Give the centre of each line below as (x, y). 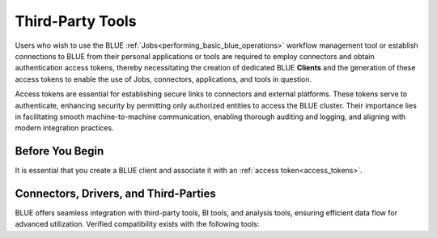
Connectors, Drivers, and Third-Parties (115, 193)
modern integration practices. (64, 128)
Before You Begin (59, 151)
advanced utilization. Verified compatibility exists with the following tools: (137, 224)
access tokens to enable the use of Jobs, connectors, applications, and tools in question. (163, 79)
